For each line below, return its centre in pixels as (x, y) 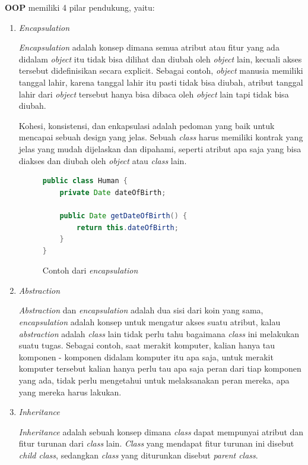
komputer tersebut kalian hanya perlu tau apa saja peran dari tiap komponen (160, 368)
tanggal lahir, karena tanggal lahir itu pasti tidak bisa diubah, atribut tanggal (161, 82)
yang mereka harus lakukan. (70, 392)
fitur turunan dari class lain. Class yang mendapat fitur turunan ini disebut (156, 443)
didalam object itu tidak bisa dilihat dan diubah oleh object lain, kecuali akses (160, 59)
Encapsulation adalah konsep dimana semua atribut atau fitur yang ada (149, 47)
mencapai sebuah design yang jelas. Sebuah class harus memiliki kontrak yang (161, 137)
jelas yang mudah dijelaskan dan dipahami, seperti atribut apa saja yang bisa (160, 148)
